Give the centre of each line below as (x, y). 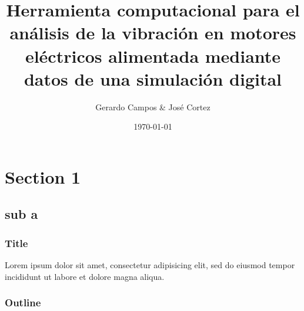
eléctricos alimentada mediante (153, 55)
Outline (23, 302)
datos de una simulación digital (153, 78)
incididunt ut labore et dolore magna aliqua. (85, 276)
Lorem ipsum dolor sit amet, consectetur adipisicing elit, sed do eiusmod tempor (150, 265)
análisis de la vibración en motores (153, 33)
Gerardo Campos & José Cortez (153, 107)
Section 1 (43, 176)
